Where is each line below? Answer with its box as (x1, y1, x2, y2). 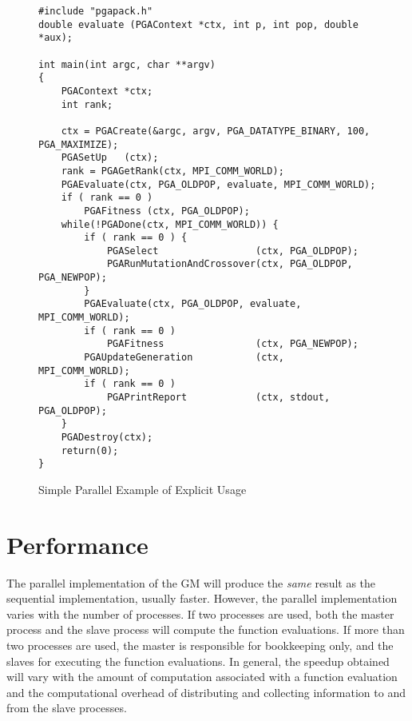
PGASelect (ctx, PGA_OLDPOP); (106, 245, 359, 257)
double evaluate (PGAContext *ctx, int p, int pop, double (38, 18, 359, 30)
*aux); (38, 32, 73, 44)
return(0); (61, 444, 119, 456)
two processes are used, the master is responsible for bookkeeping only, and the (6, 637, 394, 654)
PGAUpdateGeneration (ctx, (84, 352, 284, 364)
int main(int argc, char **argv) (38, 58, 216, 70)
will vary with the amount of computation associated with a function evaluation (6, 668, 398, 685)
